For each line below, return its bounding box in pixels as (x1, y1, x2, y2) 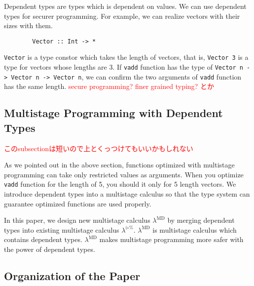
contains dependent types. (4, 234, 82, 245)
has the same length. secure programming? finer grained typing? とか (4, 81, 214, 91)
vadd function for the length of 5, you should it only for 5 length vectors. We (4, 179, 236, 189)
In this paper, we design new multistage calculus (4, 215, 150, 225)
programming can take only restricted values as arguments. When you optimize (4, 169, 244, 179)
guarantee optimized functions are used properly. (4, 198, 151, 208)
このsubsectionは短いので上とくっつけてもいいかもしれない (4, 143, 193, 153)
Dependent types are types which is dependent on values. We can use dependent (4, 1, 247, 11)
